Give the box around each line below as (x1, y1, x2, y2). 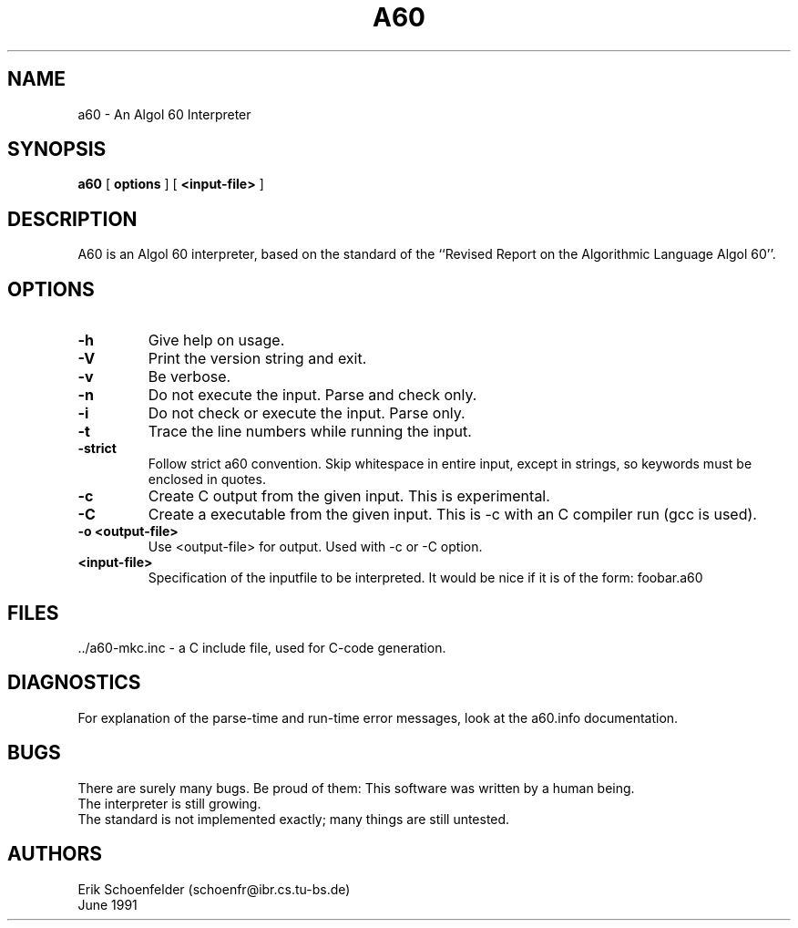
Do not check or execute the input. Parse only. (148, 404, 465, 423)
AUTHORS (7, 842, 103, 866)
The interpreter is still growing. (77, 795, 261, 811)
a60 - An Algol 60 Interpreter (77, 106, 251, 122)
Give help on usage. (148, 331, 285, 350)
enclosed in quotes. (148, 471, 266, 488)
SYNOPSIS (7, 138, 107, 161)
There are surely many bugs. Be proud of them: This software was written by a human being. (77, 779, 635, 796)
